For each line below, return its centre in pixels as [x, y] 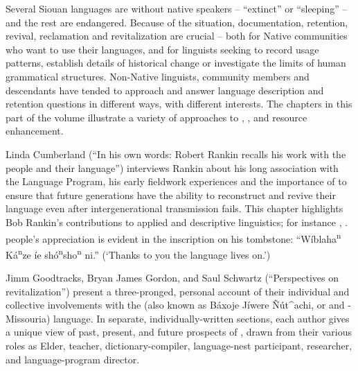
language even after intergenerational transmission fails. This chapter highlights [174, 208]
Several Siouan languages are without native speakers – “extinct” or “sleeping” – [177, 8]
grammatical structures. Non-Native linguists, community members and [158, 76]
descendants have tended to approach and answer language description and [165, 90]
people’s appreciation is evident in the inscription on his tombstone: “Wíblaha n [173, 237]
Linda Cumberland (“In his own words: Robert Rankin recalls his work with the [176, 154]
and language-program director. [73, 359]
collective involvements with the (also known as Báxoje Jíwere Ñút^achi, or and [175, 305]
